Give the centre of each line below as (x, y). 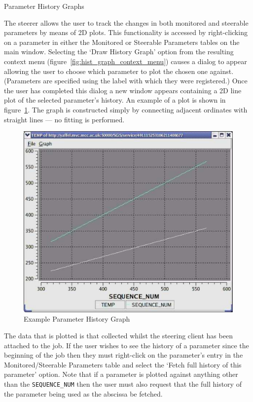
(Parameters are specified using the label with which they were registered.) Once (126, 81)
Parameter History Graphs (44, 6)
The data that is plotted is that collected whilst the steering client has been (118, 335)
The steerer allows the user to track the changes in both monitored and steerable (126, 22)
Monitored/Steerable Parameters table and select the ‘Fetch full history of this (123, 364)
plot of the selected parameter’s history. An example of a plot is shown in (115, 100)
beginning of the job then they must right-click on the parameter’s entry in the (124, 355)
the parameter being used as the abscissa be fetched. (83, 393)
